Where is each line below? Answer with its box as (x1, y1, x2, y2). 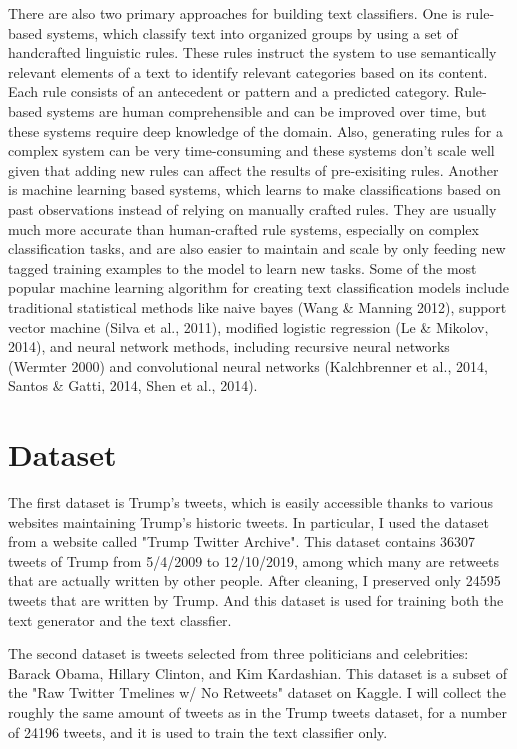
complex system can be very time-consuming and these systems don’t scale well (8, 140, 495, 161)
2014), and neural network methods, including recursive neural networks (8, 336, 450, 357)
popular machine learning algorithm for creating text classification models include (8, 277, 509, 298)
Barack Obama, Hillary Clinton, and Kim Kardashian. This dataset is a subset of (8, 662, 507, 683)
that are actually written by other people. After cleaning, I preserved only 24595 (8, 570, 501, 591)
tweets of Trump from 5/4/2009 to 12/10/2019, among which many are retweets (8, 550, 500, 571)
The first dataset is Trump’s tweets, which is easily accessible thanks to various (8, 492, 494, 512)
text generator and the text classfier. (8, 609, 232, 630)
